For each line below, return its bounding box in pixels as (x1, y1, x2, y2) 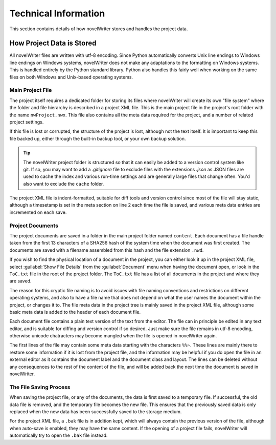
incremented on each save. (9, 209, 67, 215)
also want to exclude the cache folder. (23, 180, 104, 187)
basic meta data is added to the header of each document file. (9, 309, 141, 315)
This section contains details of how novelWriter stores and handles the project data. (9, 26, 188, 32)
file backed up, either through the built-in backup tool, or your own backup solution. (9, 135, 186, 141)
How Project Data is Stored (9, 39, 97, 48)
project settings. (9, 118, 44, 125)
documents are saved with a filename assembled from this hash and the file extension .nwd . (9, 247, 204, 253)
